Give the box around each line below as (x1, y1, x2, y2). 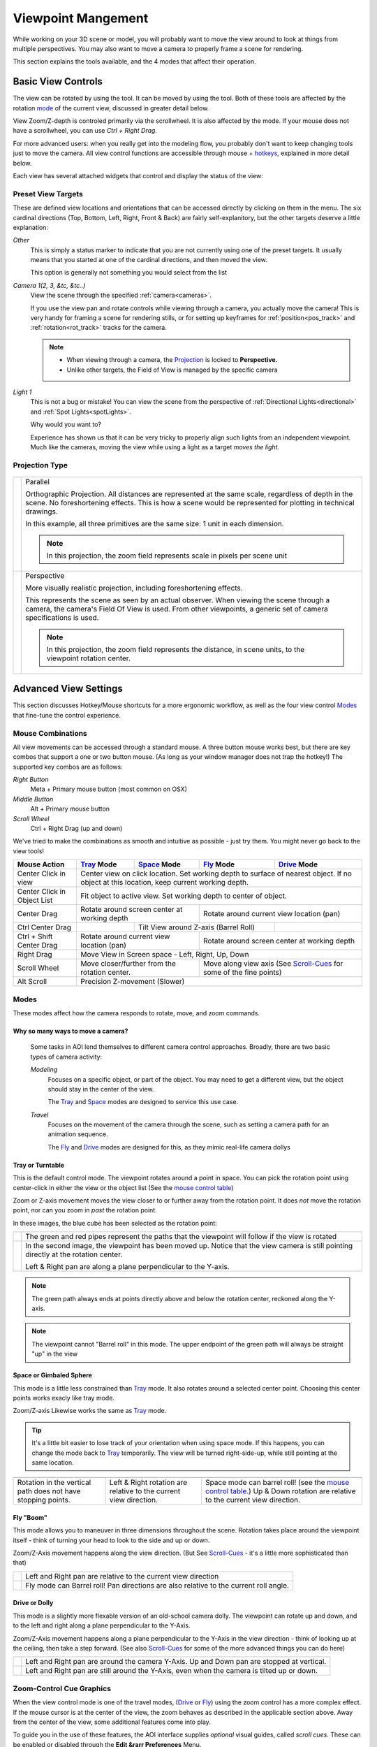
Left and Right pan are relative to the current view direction (25, 1571, 219, 1581)
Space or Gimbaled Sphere (13, 1371, 92, 1379)
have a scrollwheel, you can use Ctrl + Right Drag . (13, 126, 157, 135)
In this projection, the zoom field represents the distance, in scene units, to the (46, 644, 305, 654)
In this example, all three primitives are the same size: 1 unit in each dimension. (25, 519, 284, 528)
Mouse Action (17, 860, 65, 869)
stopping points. (17, 1495, 71, 1505)
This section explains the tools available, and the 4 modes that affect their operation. (13, 57, 256, 66)
